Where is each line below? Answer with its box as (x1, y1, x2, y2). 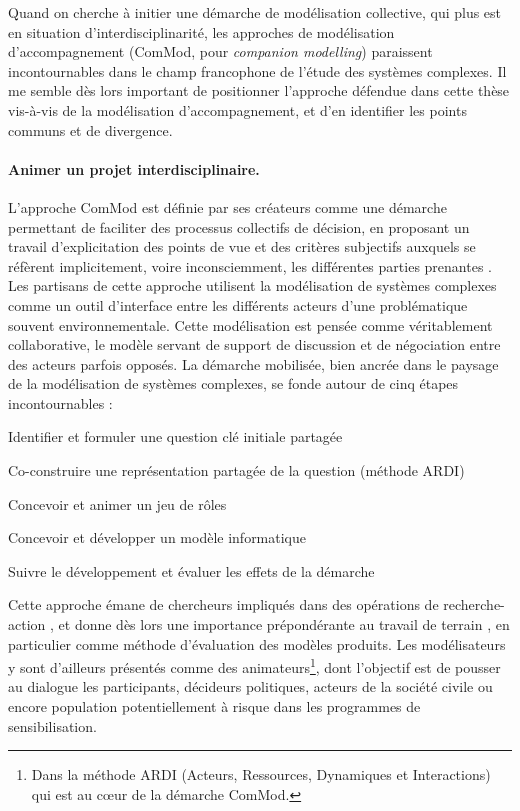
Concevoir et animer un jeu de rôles (8, 493, 227, 514)
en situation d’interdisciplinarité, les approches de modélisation (8, 21, 395, 42)
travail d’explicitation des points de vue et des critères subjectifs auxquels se (8, 236, 476, 257)
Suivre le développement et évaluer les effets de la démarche (8, 560, 375, 581)
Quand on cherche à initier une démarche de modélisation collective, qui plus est (8, 2, 502, 22)
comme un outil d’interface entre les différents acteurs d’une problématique (8, 294, 468, 315)
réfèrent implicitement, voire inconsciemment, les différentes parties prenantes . (8, 255, 492, 276)
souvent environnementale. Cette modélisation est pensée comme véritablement (8, 314, 493, 335)
